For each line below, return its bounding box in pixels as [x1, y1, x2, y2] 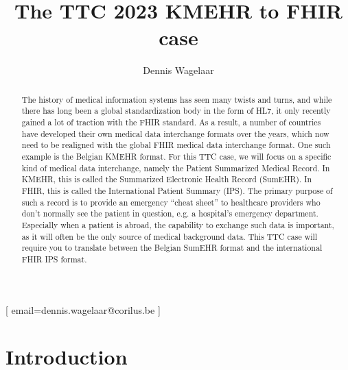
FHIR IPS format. [21, 253, 87, 264]
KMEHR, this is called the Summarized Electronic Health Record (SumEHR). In [21, 173, 312, 185]
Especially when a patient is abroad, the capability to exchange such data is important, [21, 219, 334, 230]
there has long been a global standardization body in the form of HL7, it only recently [21, 105, 331, 116]
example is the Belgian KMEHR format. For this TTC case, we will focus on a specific [21, 150, 332, 162]
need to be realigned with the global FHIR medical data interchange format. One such [21, 139, 331, 151]
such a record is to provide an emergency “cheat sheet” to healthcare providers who [21, 196, 321, 208]
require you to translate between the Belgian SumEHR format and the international [21, 242, 323, 254]
